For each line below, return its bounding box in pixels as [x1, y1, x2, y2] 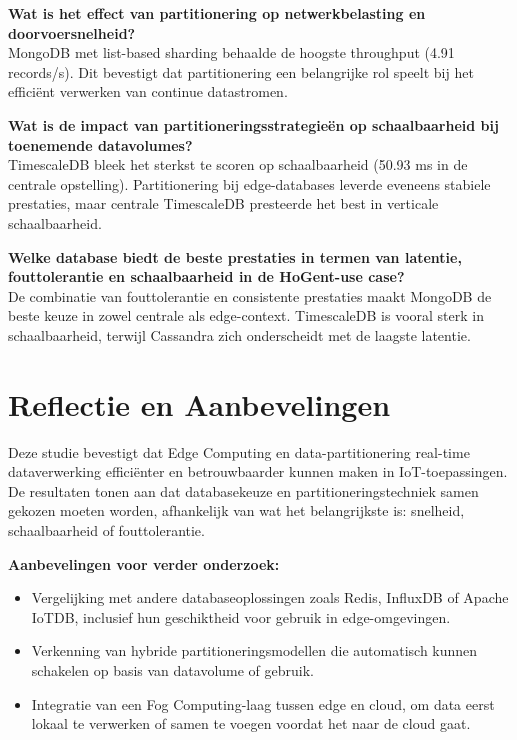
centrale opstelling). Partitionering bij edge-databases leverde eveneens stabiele [8, 173, 491, 194]
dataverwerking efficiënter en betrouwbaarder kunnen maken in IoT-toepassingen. [8, 461, 508, 482]
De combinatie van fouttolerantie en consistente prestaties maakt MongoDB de [8, 285, 492, 306]
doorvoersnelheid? [8, 22, 136, 43]
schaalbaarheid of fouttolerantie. [8, 520, 205, 540]
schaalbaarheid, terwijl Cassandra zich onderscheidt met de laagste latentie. [8, 324, 471, 345]
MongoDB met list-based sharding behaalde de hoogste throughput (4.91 [8, 42, 455, 63]
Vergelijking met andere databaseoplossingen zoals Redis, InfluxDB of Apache [31, 587, 509, 608]
